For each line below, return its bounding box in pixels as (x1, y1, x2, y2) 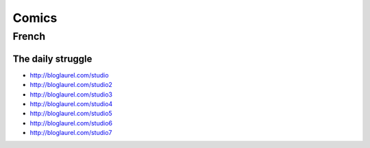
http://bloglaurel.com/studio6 (29, 119, 113, 127)
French (12, 30, 46, 42)
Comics (12, 10, 58, 25)
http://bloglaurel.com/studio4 (29, 99, 113, 108)
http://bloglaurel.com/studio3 (29, 90, 113, 99)
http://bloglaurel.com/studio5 (29, 110, 112, 118)
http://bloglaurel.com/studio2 (29, 81, 113, 89)
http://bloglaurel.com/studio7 (29, 129, 112, 137)
